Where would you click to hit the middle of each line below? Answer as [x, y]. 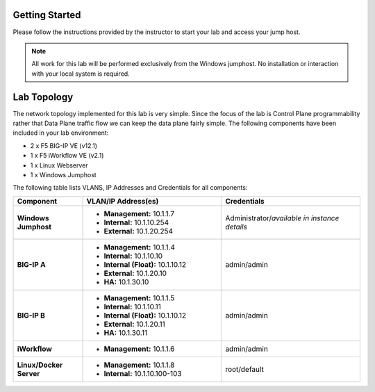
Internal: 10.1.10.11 [132, 307]
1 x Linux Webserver [59, 165]
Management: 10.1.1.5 [139, 297]
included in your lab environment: [61, 133]
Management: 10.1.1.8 [139, 365]
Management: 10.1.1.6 [139, 349]
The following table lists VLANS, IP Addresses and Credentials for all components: [130, 188]
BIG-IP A [31, 264]
